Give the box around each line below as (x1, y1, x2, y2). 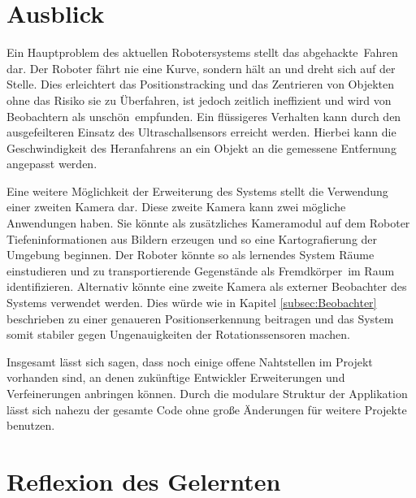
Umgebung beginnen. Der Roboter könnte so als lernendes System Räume (6, 246, 375, 263)
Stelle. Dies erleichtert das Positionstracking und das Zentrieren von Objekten (6, 76, 394, 93)
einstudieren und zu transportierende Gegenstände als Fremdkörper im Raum (6, 262, 395, 279)
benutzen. (6, 417, 55, 434)
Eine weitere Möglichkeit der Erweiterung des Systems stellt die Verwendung (6, 182, 388, 199)
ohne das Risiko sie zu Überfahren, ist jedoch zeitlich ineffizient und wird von (6, 91, 392, 108)
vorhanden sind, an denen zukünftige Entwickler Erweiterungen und (6, 369, 345, 386)
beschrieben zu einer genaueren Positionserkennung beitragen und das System (6, 310, 394, 327)
